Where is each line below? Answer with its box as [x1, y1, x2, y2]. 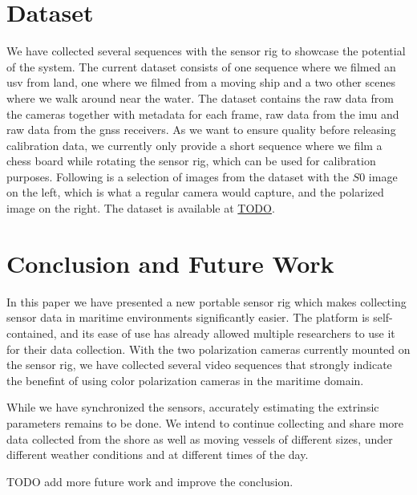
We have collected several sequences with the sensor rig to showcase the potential [6, 43, 406, 59]
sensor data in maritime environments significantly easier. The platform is [6, 309, 370, 326]
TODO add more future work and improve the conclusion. [6, 473, 294, 489]
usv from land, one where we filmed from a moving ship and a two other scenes [6, 74, 395, 91]
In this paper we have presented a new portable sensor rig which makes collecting [6, 293, 407, 310]
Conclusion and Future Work [6, 246, 334, 279]
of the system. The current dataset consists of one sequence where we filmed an [6, 58, 396, 75]
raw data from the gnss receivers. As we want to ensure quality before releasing [6, 121, 396, 138]
